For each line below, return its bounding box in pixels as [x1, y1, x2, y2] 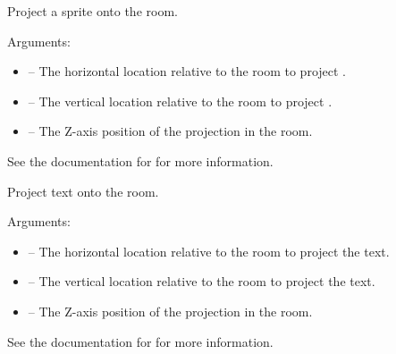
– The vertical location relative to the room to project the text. [28, 272, 375, 291]
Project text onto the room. [7, 181, 159, 200]
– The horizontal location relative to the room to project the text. [28, 241, 390, 260]
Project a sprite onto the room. [7, 2, 178, 20]
